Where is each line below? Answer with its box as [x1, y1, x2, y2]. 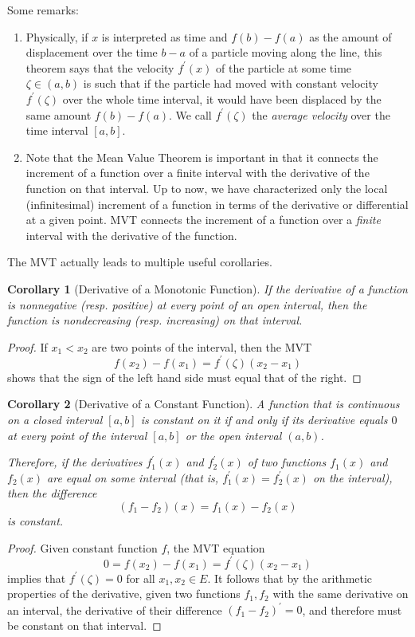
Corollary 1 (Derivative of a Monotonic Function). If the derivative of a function [7, 280, 408, 297]
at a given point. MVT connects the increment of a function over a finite [25, 211, 381, 228]
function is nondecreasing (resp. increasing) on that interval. [7, 312, 303, 328]
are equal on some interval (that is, [47, 469, 219, 486]
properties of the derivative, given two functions [7, 585, 241, 602]
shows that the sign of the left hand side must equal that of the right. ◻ [7, 368, 362, 385]
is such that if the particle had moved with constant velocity [83, 75, 378, 92]
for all [126, 569, 155, 586]
